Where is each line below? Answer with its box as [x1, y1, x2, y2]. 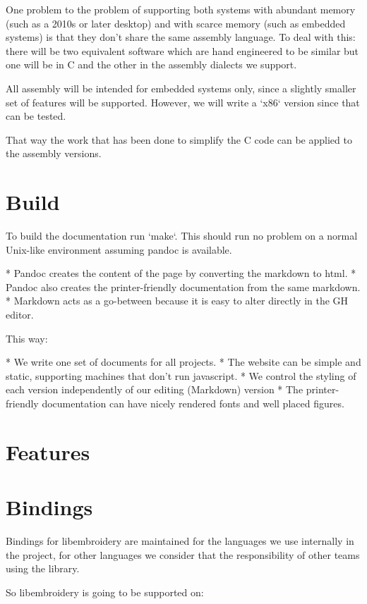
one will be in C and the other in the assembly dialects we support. [6, 57, 297, 72]
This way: [6, 331, 48, 345]
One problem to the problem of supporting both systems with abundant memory [6, 2, 356, 16]
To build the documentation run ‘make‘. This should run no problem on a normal [6, 228, 358, 243]
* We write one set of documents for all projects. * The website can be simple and [6, 355, 361, 369]
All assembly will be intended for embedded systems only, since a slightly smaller [6, 80, 356, 95]
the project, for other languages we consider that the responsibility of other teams [6, 547, 360, 562]
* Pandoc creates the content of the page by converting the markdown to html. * [6, 266, 356, 281]
